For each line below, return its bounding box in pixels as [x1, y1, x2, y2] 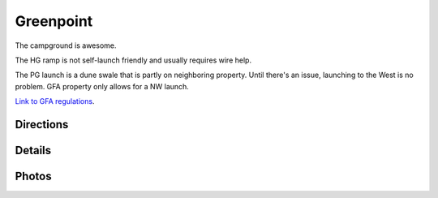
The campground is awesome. [15, 41, 117, 50]
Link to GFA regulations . [15, 97, 95, 106]
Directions [15, 118, 69, 131]
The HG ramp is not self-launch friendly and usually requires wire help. [15, 55, 251, 65]
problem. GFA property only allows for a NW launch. [15, 81, 190, 91]
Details [15, 143, 52, 157]
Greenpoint [15, 12, 93, 30]
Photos [15, 169, 52, 183]
